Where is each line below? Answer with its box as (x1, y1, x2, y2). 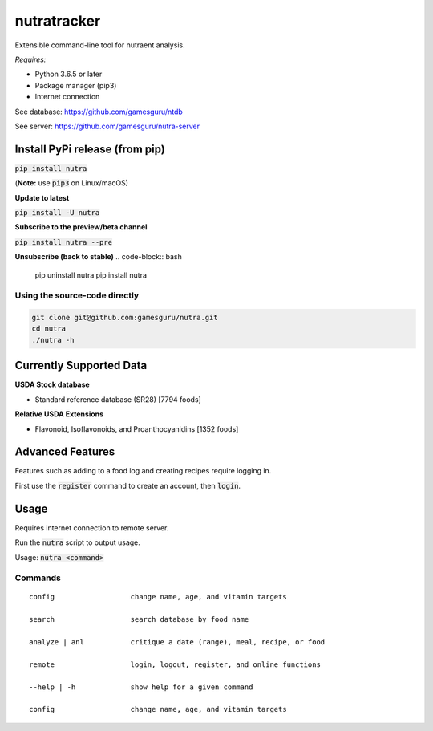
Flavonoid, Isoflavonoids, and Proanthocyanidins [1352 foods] (34, 424, 239, 433)
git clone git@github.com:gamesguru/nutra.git (31, 313, 218, 323)
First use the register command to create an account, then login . (14, 481, 241, 490)
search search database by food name (29, 615, 249, 624)
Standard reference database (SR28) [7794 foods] (34, 394, 202, 404)
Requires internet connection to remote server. (14, 522, 169, 533)
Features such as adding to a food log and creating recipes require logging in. (14, 466, 272, 476)
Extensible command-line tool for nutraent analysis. (14, 40, 185, 50)
